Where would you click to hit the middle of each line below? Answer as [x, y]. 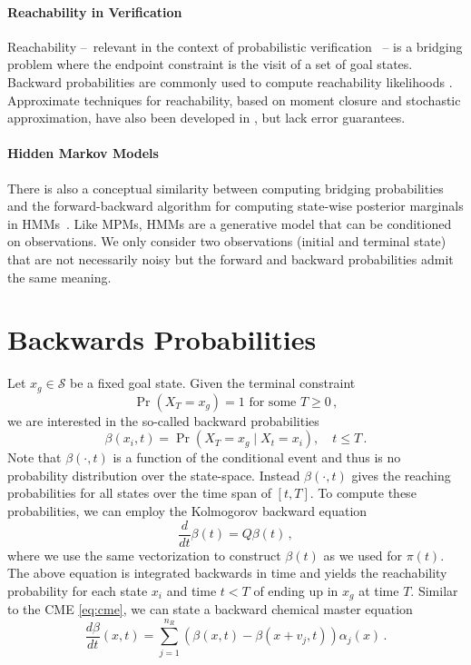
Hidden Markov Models [83, 153]
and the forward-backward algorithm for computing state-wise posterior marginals [235, 206]
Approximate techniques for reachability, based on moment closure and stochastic [234, 99]
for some [273, 402]
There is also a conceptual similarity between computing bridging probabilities [226, 188]
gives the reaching [401, 475]
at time [379, 590]
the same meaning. [59, 277]
